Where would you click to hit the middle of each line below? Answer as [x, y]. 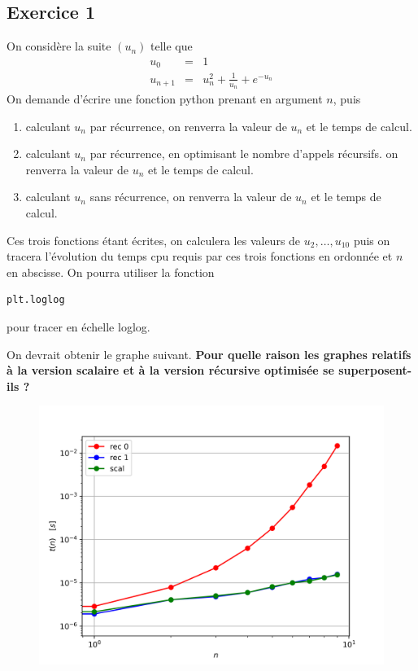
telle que [172, 46]
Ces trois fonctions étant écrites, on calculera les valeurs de [154, 240]
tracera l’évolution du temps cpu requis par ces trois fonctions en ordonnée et [200, 256]
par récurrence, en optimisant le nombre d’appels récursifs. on [244, 153]
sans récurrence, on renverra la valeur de [191, 197]
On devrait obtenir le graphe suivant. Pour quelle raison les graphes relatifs [209, 354]
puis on [372, 240]
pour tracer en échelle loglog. [78, 327]
